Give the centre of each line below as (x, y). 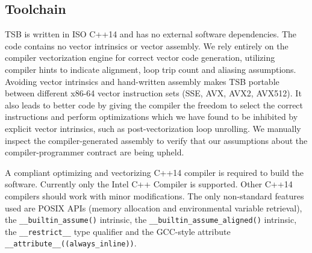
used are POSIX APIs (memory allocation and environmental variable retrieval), (154, 208)
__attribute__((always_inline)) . (71, 243)
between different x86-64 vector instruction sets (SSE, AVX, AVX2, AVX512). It (153, 93)
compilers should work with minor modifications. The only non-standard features (154, 195)
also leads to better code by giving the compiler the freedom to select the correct (154, 105)
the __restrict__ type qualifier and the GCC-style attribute (118, 231)
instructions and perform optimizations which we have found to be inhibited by (151, 117)
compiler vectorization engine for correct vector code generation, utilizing (140, 58)
